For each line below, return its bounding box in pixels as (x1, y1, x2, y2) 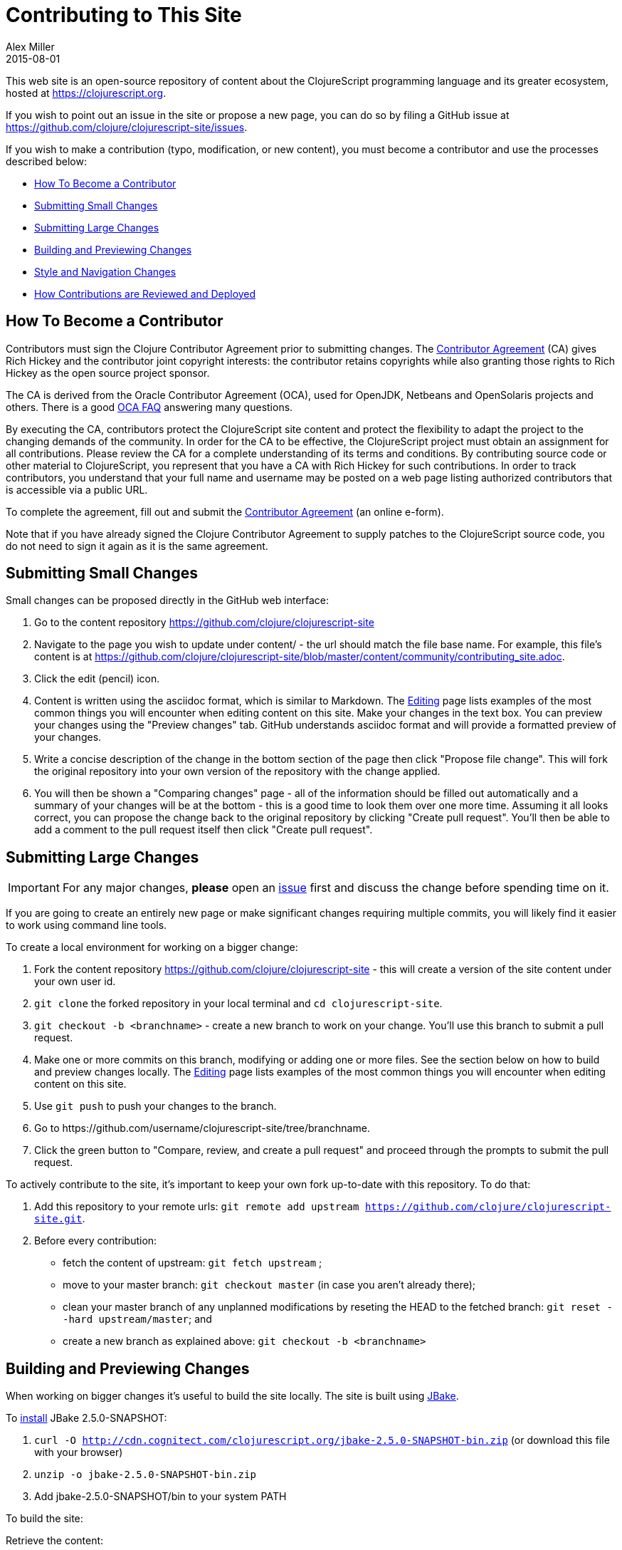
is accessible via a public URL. (6, 483, 148, 496)
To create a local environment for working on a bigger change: (6, 941, 298, 954)
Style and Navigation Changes (34, 265, 176, 278)
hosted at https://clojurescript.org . (6, 86, 167, 99)
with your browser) (34, 1446, 123, 1459)
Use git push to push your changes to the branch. (34, 1100, 277, 1113)
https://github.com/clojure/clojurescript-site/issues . (6, 120, 248, 133)
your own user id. (34, 975, 116, 988)
